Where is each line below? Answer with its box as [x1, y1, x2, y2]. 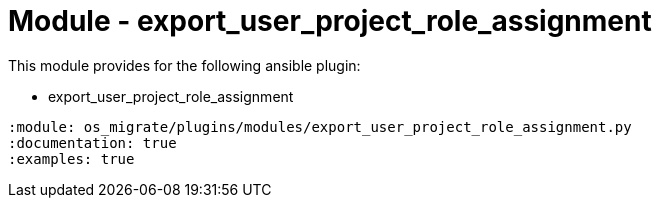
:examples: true [8, 150, 135, 167]
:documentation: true [8, 134, 177, 151]
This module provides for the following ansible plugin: [8, 56, 361, 74]
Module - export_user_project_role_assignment [8, 4, 652, 38]
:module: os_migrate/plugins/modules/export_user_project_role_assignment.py [8, 118, 632, 135]
